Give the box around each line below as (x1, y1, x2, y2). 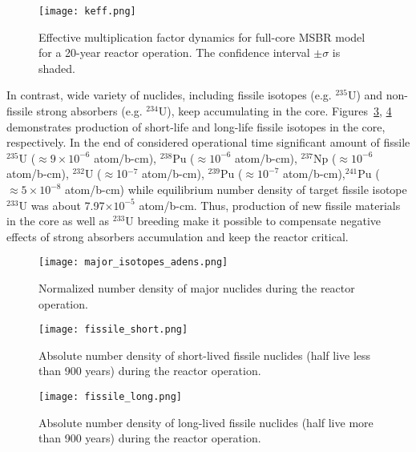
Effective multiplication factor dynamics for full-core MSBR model (38, 28, 366, 45)
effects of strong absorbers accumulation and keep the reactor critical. (6, 228, 349, 244)
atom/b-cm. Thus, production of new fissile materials (139, 196, 401, 213)
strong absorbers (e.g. (36, 103, 143, 119)
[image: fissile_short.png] (38, 324, 188, 336)
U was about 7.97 (18, 196, 105, 213)
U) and (347, 87, 383, 103)
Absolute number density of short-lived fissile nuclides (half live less (38, 346, 371, 363)
